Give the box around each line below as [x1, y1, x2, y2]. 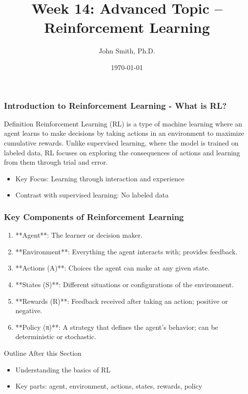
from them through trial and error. [4, 157, 108, 167]
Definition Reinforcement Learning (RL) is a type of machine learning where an [4, 118, 243, 128]
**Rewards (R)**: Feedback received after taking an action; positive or [15, 295, 228, 306]
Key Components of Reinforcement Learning [4, 210, 184, 222]
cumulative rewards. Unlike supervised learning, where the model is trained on [4, 137, 239, 148]
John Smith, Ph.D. [99, 46, 155, 56]
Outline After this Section [4, 347, 82, 358]
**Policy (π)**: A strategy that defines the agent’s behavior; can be [15, 321, 218, 332]
